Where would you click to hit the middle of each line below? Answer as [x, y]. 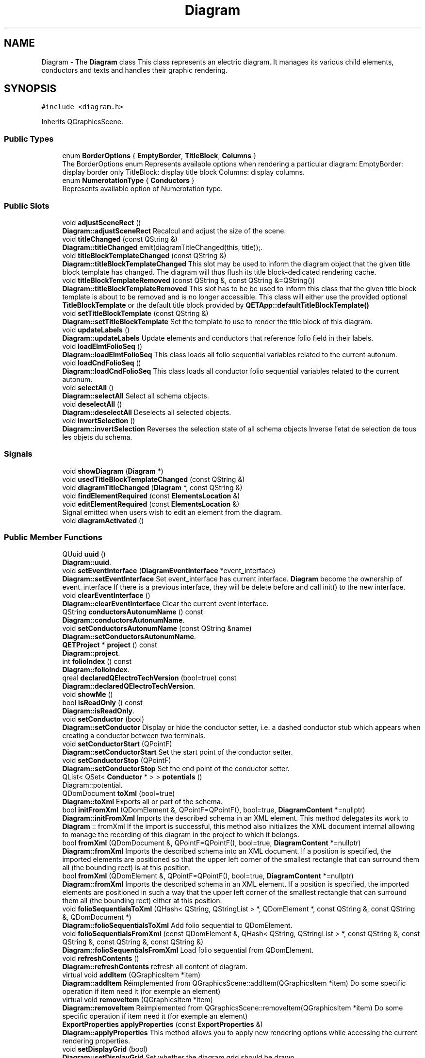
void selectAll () [88, 387]
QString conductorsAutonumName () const [133, 612]
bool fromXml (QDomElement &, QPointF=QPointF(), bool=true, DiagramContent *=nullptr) [208, 876]
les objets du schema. [97, 437]
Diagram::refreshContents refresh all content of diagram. [155, 967]
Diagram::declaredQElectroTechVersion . [129, 686]
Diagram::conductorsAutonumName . [123, 620]
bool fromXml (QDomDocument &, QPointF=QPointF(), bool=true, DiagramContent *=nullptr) [212, 843]
